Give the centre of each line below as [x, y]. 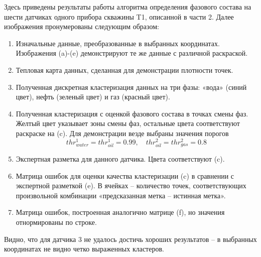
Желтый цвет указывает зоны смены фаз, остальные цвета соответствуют [128, 123]
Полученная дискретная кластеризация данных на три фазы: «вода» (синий [131, 87]
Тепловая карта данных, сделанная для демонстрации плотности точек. [124, 70]
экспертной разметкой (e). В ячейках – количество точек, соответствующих [131, 185]
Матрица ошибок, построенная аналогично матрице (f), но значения [120, 212]
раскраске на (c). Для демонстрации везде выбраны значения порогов [122, 133]
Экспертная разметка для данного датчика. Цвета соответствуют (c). [120, 159]
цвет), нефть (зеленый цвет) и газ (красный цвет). [93, 97]
